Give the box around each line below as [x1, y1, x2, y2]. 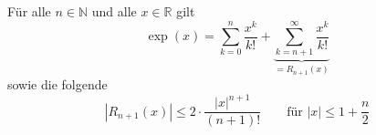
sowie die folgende [7, 75, 108, 94]
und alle [91, 2, 137, 20]
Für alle [7, 2, 51, 20]
